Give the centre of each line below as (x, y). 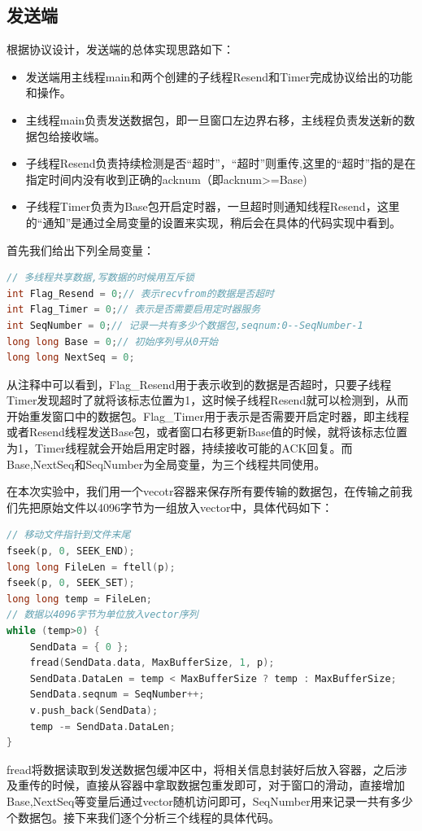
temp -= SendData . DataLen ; (102, 726)
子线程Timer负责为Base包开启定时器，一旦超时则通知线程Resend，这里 (213, 206)
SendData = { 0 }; (79, 647)
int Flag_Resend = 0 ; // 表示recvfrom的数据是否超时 (141, 293)
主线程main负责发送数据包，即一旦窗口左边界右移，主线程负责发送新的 (215, 119)
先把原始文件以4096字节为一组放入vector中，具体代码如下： (175, 507)
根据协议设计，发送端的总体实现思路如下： (120, 49)
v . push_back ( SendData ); (94, 710)
